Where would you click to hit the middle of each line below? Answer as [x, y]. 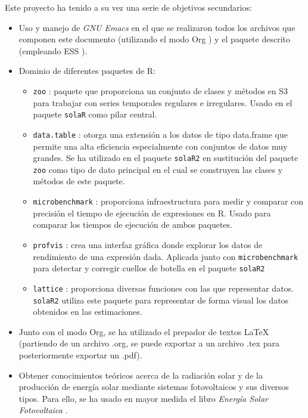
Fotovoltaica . [43, 410]
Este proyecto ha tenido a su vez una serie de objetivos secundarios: [128, 7]
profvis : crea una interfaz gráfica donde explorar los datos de [148, 244]
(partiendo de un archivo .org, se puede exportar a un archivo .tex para [149, 343]
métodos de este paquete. [79, 181]
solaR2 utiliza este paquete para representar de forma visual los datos [161, 300]
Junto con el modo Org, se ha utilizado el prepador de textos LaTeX [144, 331]
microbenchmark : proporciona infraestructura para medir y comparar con [168, 201]
